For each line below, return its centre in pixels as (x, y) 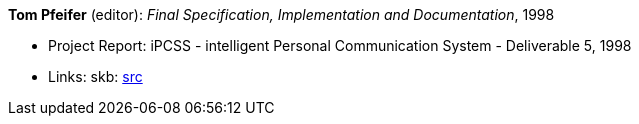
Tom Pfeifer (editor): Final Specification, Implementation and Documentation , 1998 (281, 14)
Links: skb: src (95, 76)
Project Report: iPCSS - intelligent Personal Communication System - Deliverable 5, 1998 (340, 45)
